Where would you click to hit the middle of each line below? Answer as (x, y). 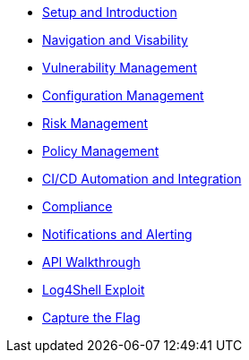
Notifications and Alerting (117, 234)
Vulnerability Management (120, 68)
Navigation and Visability (115, 40)
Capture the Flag (91, 317)
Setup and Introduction (110, 12)
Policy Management (101, 151)
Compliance (77, 206)
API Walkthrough (91, 262)
